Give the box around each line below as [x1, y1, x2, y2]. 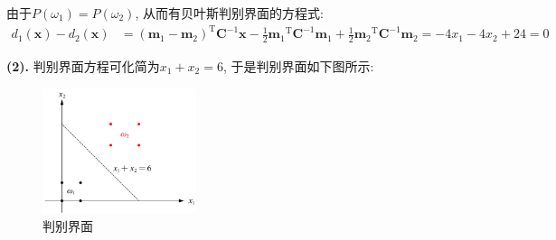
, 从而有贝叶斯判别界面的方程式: [135, 4, 324, 22]
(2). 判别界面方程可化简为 [6, 56, 160, 75]
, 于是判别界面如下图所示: [222, 56, 374, 75]
